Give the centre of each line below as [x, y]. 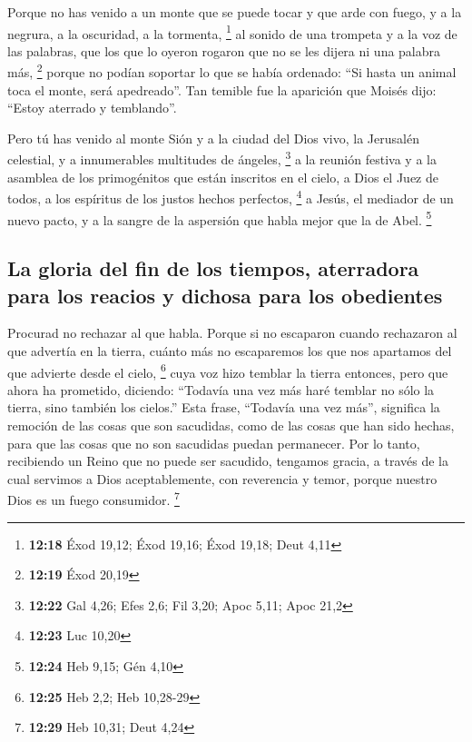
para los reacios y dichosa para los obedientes [225, 295]
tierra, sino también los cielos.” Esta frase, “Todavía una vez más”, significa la [224, 407]
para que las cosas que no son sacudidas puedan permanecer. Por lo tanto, [214, 443]
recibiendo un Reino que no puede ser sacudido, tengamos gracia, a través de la [228, 461]
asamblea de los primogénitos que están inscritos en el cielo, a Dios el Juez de [223, 177]
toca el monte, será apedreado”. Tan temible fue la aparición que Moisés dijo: [222, 89]
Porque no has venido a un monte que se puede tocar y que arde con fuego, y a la [235, 12]
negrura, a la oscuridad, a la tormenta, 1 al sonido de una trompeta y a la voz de [232, 32]
